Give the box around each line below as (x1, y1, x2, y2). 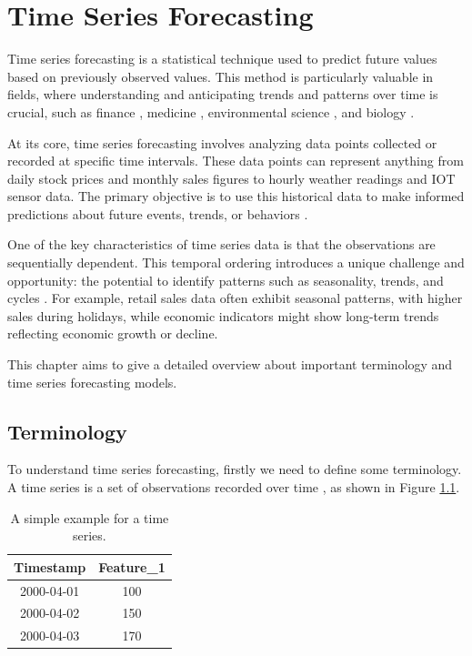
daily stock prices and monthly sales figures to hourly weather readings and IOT (7, 168, 456, 187)
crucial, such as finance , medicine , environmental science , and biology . (7, 102, 415, 121)
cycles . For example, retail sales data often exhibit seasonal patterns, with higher (7, 288, 463, 308)
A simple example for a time (10, 508, 169, 527)
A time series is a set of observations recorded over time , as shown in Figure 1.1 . (7, 478, 460, 497)
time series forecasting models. (7, 372, 177, 391)
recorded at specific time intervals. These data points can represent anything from (7, 151, 464, 170)
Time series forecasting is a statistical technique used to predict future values (7, 49, 437, 68)
